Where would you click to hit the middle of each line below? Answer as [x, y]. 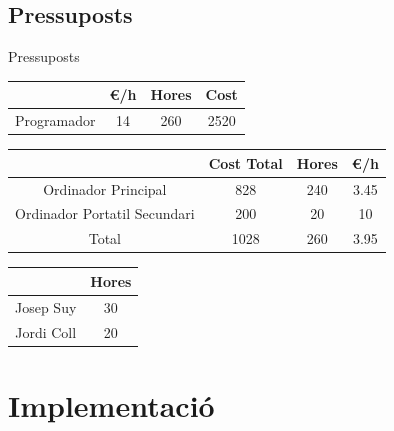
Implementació [111, 404]
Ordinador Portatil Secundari [105, 213]
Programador [55, 120]
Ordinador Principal [105, 188]
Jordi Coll [46, 331]
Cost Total [245, 162]
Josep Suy [46, 306]
